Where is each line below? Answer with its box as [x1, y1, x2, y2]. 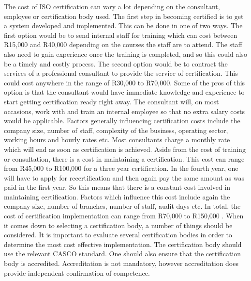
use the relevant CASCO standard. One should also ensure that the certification [4, 248, 241, 259]
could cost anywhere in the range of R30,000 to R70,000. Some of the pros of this [4, 77, 245, 87]
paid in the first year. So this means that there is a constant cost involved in [4, 182, 231, 192]
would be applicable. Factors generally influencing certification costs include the [4, 116, 240, 126]
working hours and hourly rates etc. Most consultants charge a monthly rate [4, 134, 230, 145]
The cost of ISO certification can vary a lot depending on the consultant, [4, 1, 220, 11]
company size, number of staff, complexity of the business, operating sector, [4, 125, 228, 135]
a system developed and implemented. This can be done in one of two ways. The [4, 20, 243, 31]
